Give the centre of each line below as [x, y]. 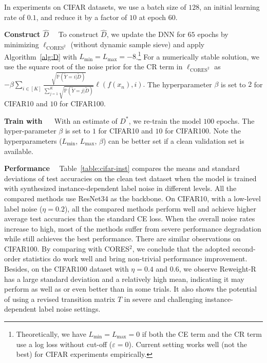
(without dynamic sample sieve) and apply [138, 44]
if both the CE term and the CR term [202, 334]
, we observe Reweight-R [217, 269]
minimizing [22, 44]
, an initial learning [230, 7]
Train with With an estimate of [61, 120]
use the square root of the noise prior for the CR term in [93, 66]
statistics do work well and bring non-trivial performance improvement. [135, 259]
